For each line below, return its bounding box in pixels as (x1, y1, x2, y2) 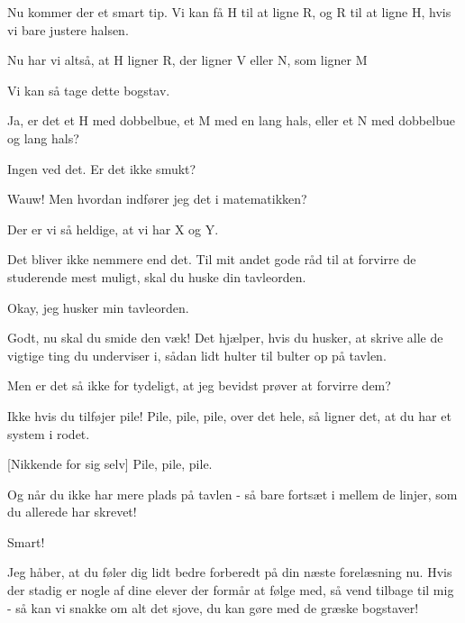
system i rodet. (7, 424, 90, 443)
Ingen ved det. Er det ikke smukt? (7, 159, 196, 178)
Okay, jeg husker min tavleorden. (7, 298, 189, 316)
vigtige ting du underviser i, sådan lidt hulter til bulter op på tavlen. (7, 345, 387, 364)
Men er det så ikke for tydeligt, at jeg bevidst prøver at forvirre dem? (7, 376, 391, 395)
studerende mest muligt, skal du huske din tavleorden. (7, 267, 306, 286)
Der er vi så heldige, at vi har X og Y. (7, 219, 219, 238)
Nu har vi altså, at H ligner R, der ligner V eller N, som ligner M (7, 50, 368, 69)
